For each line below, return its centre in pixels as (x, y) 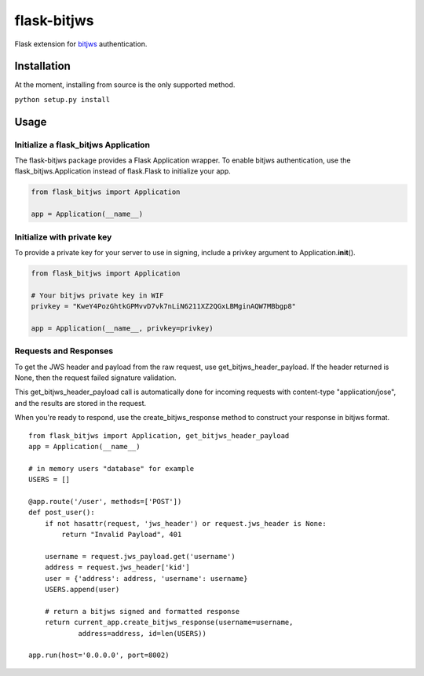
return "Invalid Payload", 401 (122, 535)
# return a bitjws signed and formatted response (142, 611)
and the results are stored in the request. (80, 403)
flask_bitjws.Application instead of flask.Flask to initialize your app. (122, 171)
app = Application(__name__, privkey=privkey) (122, 328)
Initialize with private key (63, 237)
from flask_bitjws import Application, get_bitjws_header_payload (159, 435)
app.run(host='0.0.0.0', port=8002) (99, 655)
